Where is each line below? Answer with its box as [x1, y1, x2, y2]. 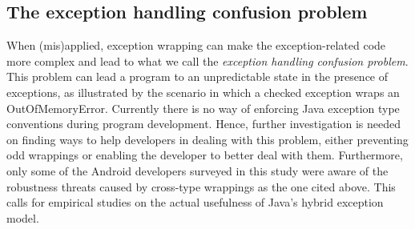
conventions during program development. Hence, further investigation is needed [6, 115, 401, 132]
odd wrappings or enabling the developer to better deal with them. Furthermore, [6, 147, 403, 163]
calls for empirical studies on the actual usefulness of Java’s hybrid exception [6, 194, 384, 211]
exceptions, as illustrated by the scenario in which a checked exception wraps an [6, 83, 400, 100]
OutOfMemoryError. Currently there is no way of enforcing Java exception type [6, 99, 400, 116]
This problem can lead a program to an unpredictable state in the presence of [6, 68, 389, 85]
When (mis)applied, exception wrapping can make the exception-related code [6, 37, 386, 54]
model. [6, 209, 39, 226]
